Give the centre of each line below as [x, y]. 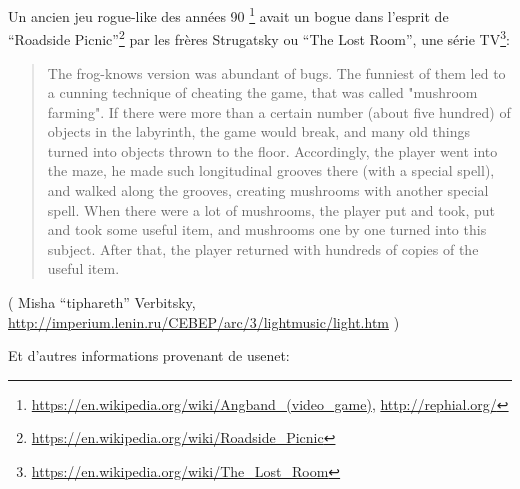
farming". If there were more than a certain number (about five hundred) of [279, 111]
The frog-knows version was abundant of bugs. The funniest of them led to [276, 72]
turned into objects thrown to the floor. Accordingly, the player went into [272, 150]
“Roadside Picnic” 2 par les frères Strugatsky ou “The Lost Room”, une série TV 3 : [259, 37]
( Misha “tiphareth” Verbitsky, [102, 302]
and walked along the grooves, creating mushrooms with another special [268, 190]
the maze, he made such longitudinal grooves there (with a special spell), [271, 170]
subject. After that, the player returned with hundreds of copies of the [263, 248]
